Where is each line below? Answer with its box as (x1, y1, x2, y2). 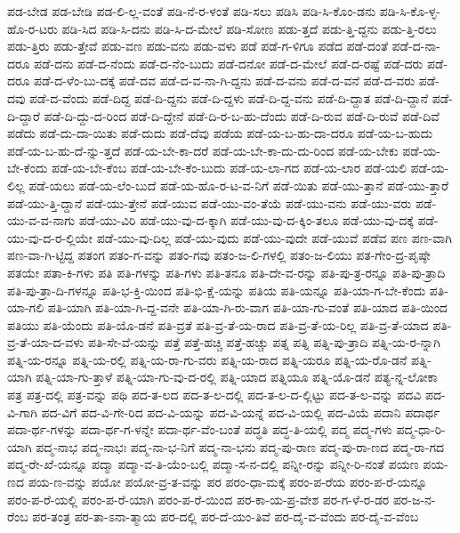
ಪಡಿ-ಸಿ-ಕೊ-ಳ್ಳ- (379, 2, 440, 20)
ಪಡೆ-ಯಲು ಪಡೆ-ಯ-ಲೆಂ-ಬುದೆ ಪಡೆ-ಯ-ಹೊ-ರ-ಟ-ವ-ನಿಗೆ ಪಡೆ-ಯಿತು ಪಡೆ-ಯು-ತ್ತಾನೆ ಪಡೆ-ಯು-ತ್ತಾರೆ (28, 175, 449, 194)
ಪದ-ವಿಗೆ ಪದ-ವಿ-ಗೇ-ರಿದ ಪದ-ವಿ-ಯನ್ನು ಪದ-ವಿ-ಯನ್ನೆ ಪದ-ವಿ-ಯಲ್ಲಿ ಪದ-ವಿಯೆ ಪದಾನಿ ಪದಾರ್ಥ (41, 402, 440, 421)
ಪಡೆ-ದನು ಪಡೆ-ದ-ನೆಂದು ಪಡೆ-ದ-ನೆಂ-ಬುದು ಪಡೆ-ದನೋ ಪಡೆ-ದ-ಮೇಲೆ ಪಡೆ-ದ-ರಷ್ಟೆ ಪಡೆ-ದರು (34, 53, 424, 72)
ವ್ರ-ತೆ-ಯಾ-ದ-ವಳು (7, 333, 85, 351)
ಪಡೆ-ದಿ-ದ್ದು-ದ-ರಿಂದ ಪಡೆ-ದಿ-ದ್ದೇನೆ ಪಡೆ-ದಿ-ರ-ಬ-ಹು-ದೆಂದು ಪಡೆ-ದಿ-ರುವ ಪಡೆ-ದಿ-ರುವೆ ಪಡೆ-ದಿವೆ (44, 106, 440, 125)
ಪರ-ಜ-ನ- (392, 489, 436, 508)
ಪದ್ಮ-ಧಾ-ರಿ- (396, 420, 446, 439)
